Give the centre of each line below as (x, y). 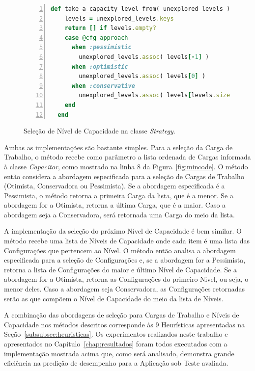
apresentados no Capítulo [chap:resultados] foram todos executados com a (116, 344)
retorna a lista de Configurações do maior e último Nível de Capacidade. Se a (120, 269)
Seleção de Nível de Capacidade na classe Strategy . (99, 131)
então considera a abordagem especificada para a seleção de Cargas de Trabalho (124, 176)
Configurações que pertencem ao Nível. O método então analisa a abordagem (120, 250)
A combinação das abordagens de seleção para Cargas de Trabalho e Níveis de (122, 315)
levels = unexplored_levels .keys (119, 18)
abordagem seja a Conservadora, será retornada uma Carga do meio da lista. (119, 214)
